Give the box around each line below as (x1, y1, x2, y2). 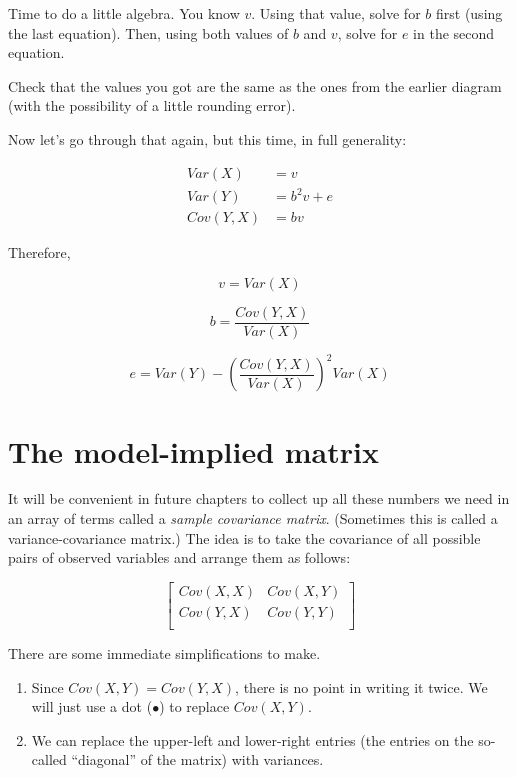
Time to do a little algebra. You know (8, 3, 240, 23)
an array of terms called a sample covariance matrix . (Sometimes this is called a (8, 508, 498, 529)
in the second (413, 22, 495, 43)
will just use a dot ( (31, 696, 153, 717)
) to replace (159, 696, 230, 717)
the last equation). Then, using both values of (8, 22, 289, 43)
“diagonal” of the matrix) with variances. (71, 749, 324, 770)
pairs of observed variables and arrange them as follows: (8, 547, 351, 568)
